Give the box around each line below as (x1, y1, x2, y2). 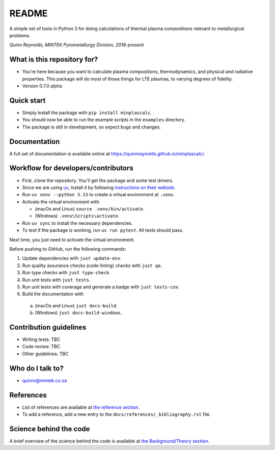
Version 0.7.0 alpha (22, 83, 62, 89)
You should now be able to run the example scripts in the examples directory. (22, 117, 186, 123)
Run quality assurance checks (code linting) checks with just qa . (22, 262, 162, 269)
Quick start (9, 96, 46, 104)
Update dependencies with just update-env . (22, 255, 122, 261)
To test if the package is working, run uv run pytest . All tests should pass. (22, 227, 183, 233)
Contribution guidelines (9, 323, 87, 331)
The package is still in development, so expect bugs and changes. (22, 124, 161, 130)
